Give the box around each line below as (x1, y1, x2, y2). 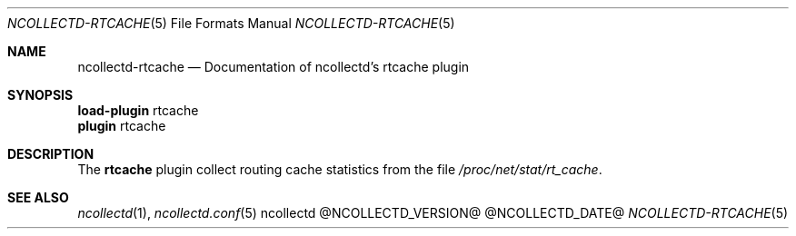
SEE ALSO (7, 190, 69, 205)
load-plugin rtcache (77, 103, 199, 118)
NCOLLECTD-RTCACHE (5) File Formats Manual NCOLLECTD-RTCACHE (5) (7, 15, 455, 31)
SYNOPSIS (7, 87, 74, 103)
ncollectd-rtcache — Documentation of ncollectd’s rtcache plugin (77, 59, 470, 74)
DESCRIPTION (7, 146, 95, 162)
